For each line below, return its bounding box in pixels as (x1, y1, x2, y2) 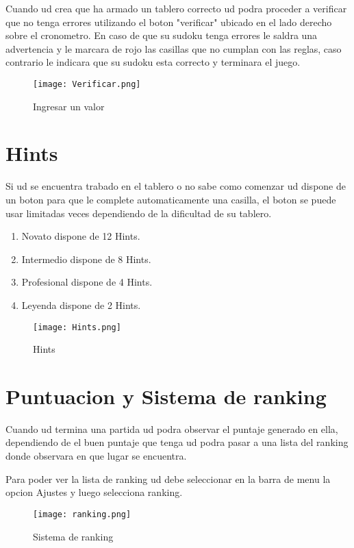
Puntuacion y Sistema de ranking (5, 382, 327, 410)
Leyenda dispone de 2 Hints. (21, 297, 141, 312)
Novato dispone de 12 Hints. (21, 229, 140, 243)
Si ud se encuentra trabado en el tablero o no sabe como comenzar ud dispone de (5, 179, 346, 193)
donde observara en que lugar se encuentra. (5, 449, 187, 463)
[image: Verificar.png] (33, 79, 141, 89)
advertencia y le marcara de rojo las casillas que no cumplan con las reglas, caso (5, 41, 342, 55)
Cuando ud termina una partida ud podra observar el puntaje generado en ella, (5, 421, 338, 436)
